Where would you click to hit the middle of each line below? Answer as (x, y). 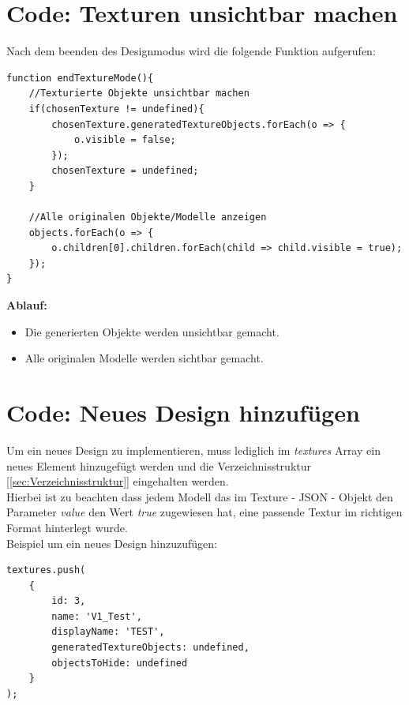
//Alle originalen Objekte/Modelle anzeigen (148, 217)
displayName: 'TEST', (108, 632)
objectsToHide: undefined (120, 663)
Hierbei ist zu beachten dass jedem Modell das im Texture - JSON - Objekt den (200, 496)
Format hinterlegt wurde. (67, 527)
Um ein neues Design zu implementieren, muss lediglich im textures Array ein (193, 450)
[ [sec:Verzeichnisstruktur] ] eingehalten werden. (118, 481)
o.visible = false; (125, 140)
